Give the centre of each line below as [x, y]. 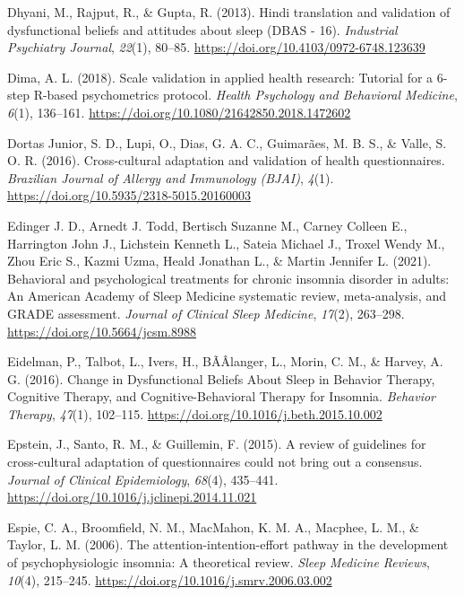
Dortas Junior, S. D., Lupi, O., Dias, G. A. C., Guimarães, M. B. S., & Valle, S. [227, 142]
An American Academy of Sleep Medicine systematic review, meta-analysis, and [227, 296]
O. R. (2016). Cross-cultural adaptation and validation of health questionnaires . [226, 160]
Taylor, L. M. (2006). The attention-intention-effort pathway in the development [228, 544]
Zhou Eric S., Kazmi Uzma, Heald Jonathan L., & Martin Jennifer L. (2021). [219, 261]
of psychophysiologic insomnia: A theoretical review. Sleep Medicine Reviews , [219, 562]
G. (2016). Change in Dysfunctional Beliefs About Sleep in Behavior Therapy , [221, 378]
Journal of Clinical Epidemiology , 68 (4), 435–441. [143, 479]
